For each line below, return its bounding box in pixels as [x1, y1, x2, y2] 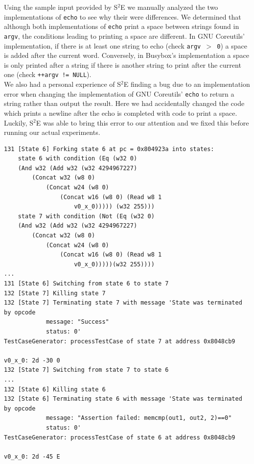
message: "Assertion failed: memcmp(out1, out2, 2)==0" [46, 414, 232, 422]
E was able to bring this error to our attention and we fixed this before [36, 117, 249, 128]
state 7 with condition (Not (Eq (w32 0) [18, 212, 155, 220]
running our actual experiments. [4, 127, 100, 137]
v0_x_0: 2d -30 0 [4, 357, 60, 364]
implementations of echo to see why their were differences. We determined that [4, 11, 241, 22]
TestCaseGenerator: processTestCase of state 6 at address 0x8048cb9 [4, 434, 235, 441]
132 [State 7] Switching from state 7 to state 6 [4, 366, 169, 374]
